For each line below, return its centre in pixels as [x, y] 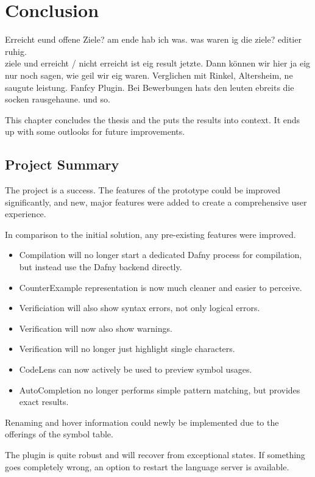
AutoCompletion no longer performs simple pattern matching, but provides [160, 389]
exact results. [44, 402]
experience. [26, 214]
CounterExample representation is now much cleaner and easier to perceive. [161, 287]
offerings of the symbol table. [59, 434]
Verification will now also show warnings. [96, 328]
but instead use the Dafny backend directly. [101, 267]
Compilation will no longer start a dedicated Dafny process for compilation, [161, 255]
